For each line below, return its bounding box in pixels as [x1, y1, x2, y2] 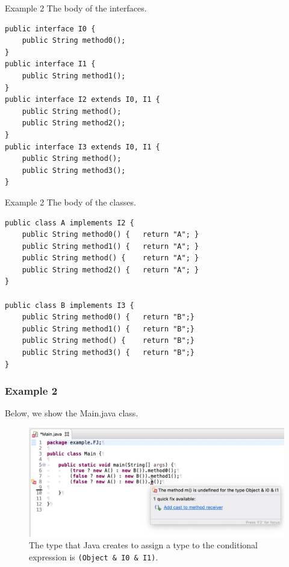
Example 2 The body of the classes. [5, 195, 136, 208]
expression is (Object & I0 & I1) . [29, 550, 158, 563]
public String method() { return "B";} [22, 336, 194, 345]
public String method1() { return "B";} [22, 324, 194, 333]
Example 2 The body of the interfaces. [5, 2, 147, 14]
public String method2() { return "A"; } [22, 265, 199, 274]
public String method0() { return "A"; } [22, 230, 199, 239]
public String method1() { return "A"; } [22, 242, 199, 251]
